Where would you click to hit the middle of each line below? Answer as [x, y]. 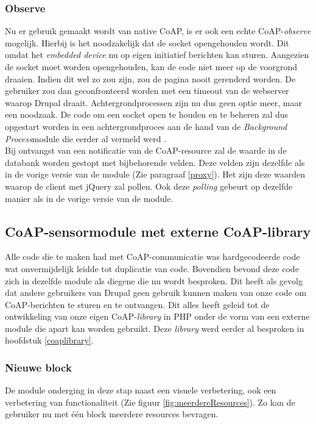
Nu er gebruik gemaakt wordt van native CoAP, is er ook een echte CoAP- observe [158, 31]
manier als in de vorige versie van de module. [89, 198]
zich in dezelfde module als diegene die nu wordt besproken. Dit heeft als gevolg [154, 280]
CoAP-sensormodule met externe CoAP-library [158, 231]
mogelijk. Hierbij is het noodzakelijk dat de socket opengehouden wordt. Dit [147, 42]
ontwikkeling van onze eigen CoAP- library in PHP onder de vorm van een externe [157, 316]
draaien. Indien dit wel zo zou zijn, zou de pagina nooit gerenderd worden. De [150, 78]
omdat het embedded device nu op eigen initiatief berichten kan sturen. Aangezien [157, 55]
